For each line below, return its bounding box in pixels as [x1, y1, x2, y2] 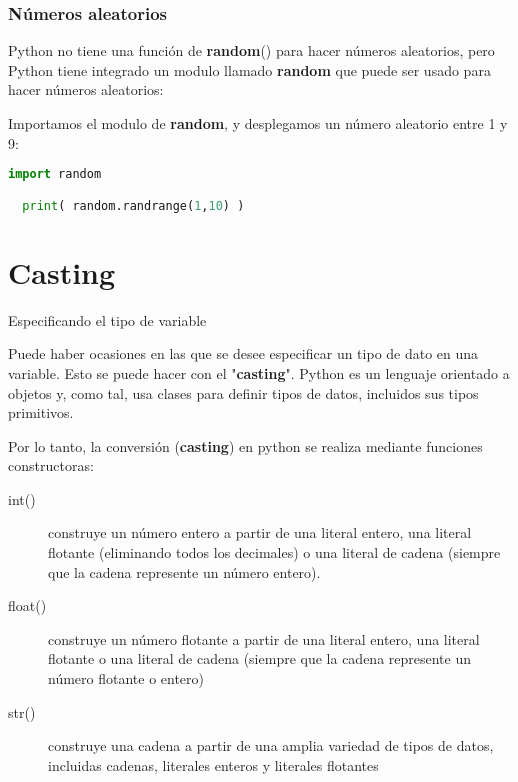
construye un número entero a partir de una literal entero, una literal [48, 522, 472, 543]
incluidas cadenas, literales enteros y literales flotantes [48, 754, 379, 775]
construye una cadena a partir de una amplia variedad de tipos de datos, [48, 735, 494, 756]
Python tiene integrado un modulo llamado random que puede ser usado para [8, 59, 491, 80]
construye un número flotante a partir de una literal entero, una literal [48, 628, 480, 649]
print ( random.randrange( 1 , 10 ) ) [22, 198, 245, 213]
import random [8, 167, 102, 182]
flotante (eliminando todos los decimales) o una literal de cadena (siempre [48, 542, 501, 563]
